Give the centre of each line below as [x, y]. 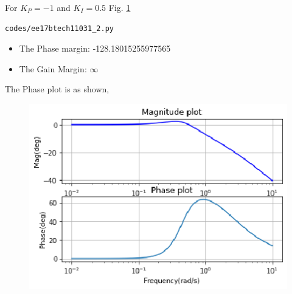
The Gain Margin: [53, 68]
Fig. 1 [120, 7]
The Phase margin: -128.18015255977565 [95, 48]
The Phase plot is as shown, [57, 89]
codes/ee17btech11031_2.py [59, 28]
